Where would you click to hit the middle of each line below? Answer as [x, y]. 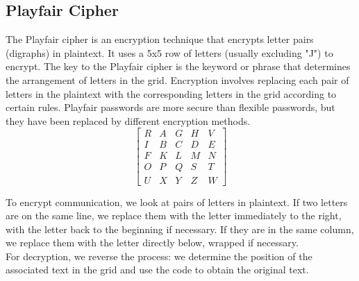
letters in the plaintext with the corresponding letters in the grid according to [171, 93]
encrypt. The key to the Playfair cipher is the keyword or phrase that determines [178, 66]
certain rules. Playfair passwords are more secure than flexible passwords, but [170, 107]
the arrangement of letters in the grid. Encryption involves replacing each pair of [177, 79]
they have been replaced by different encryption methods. [128, 120]
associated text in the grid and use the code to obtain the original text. [157, 270]
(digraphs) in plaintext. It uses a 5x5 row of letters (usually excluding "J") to [169, 52]
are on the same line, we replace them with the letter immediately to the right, [174, 215]
